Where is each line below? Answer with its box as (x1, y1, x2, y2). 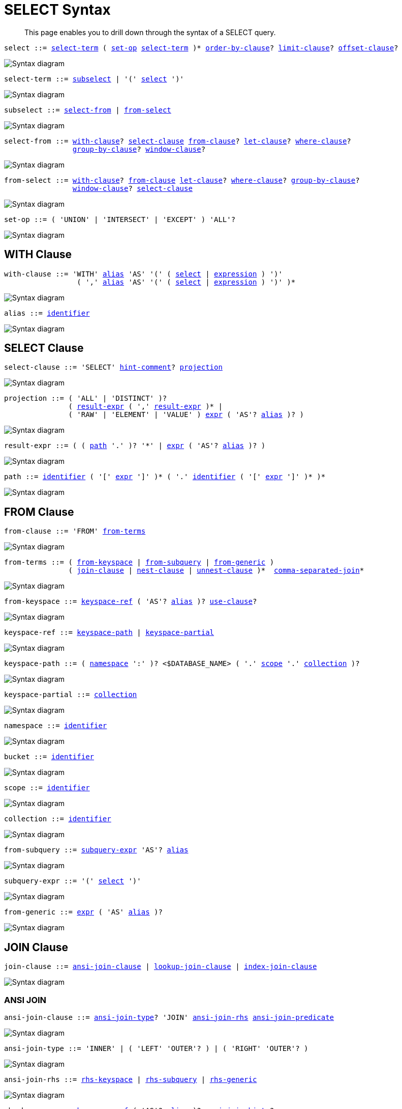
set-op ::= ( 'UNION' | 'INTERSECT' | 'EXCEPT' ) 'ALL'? (4, 215, 236, 224)
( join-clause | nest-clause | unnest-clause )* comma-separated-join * (68, 566, 364, 575)
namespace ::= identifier (4, 722, 107, 730)
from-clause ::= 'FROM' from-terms (4, 527, 146, 536)
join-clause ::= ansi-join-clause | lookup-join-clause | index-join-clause (4, 962, 317, 971)
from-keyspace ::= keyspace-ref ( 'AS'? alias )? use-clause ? (4, 597, 257, 606)
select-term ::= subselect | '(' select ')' (4, 74, 184, 83)
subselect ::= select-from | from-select (4, 105, 171, 114)
